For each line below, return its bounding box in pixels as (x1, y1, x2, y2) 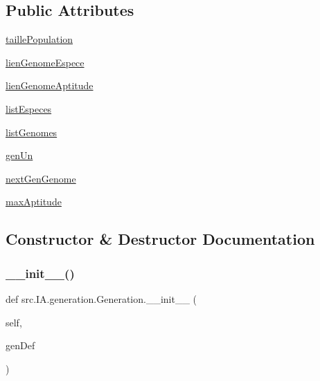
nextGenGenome (6, 171, 76, 185)
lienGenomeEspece (6, 55, 85, 69)
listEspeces (6, 101, 52, 115)
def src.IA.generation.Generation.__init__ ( (6, 291, 197, 306)
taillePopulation (6, 32, 73, 46)
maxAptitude (6, 194, 62, 209)
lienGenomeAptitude (6, 78, 94, 93)
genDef (6, 338, 35, 353)
